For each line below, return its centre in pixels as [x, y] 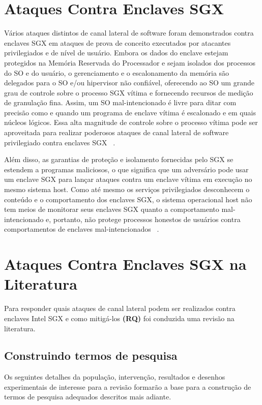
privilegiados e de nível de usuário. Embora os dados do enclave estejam [116, 53]
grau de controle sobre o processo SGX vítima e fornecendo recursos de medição [129, 92]
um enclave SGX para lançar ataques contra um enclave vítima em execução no [128, 179]
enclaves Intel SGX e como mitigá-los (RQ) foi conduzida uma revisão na [119, 318]
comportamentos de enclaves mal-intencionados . [82, 229]
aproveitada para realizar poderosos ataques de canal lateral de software [117, 132]
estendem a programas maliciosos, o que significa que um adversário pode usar [126, 169]
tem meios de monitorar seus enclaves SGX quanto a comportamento [112, 209]
